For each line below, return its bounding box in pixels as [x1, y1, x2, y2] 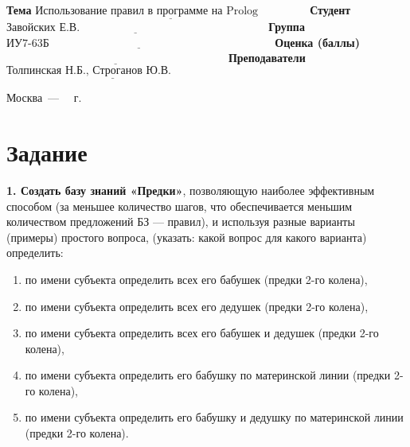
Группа [268, 18, 305, 35]
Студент [310, 2, 351, 17]
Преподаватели [228, 49, 306, 66]
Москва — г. [6, 89, 82, 106]
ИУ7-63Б [6, 37, 49, 49]
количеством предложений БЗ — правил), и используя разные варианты [6, 213, 355, 230]
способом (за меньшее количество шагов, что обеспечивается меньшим [6, 197, 353, 214]
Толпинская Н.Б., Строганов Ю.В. [6, 65, 172, 76]
